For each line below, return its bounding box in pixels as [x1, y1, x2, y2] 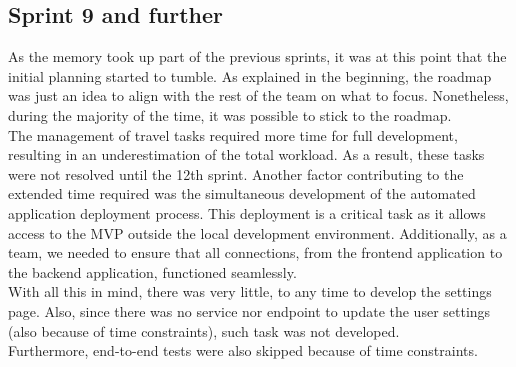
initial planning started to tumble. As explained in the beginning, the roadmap [8, 65, 492, 86]
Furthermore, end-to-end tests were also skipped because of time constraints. [8, 340, 478, 361]
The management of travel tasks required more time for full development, [8, 124, 458, 145]
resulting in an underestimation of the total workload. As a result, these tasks [8, 144, 485, 165]
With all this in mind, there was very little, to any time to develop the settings [8, 281, 492, 302]
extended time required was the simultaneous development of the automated [8, 183, 476, 204]
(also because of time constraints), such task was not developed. [8, 320, 400, 341]
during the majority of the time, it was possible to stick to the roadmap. [8, 104, 452, 125]
